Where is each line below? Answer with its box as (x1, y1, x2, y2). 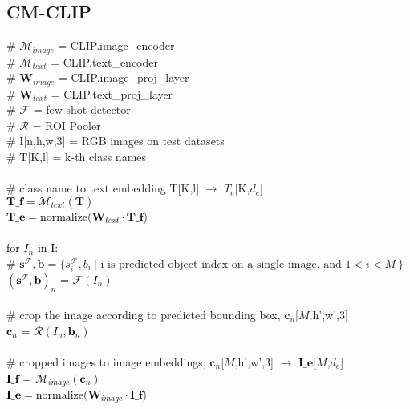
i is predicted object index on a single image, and (100, 258, 342, 270)
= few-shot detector (33, 101, 131, 118)
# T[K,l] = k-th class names (6, 148, 147, 165)
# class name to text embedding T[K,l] (6, 180, 200, 196)
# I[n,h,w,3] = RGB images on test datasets (6, 132, 225, 149)
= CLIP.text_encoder (51, 53, 158, 70)
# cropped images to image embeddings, (6, 353, 206, 370)
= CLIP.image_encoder (58, 37, 175, 54)
